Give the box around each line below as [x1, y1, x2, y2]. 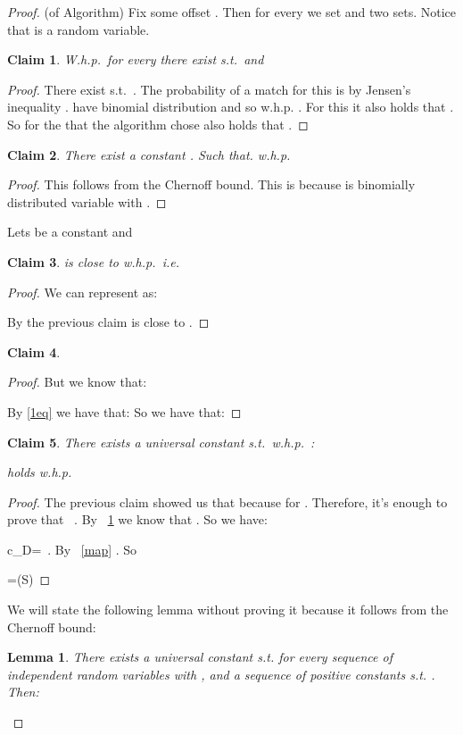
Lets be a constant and [7, 222, 133, 241]
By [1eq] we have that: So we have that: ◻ [7, 402, 242, 421]
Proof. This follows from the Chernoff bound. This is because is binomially [7, 175, 416, 194]
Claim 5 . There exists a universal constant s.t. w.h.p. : [7, 432, 315, 451]
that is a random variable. [7, 20, 150, 38]
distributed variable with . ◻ [7, 192, 167, 211]
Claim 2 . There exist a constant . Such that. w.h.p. [7, 145, 291, 163]
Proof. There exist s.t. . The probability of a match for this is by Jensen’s [7, 79, 411, 98]
